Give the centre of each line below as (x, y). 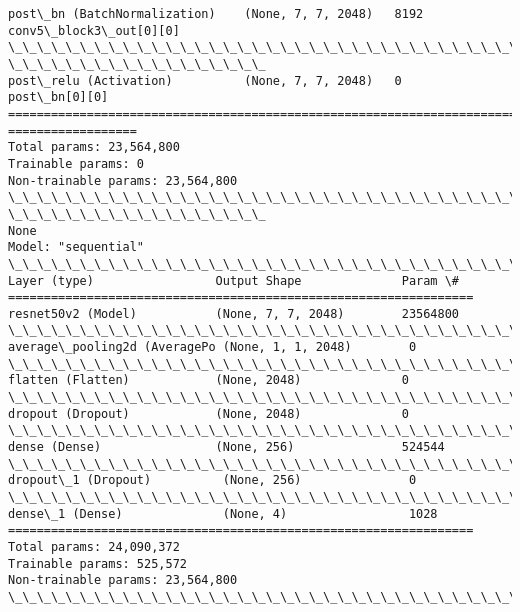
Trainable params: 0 (76, 163)
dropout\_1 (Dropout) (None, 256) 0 (212, 480)
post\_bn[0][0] (58, 97)
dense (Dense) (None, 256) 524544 (226, 447)
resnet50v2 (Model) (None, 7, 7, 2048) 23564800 (234, 313)
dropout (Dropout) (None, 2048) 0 (208, 413)
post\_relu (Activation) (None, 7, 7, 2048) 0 (205, 80)
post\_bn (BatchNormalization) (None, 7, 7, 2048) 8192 (216, 14)
